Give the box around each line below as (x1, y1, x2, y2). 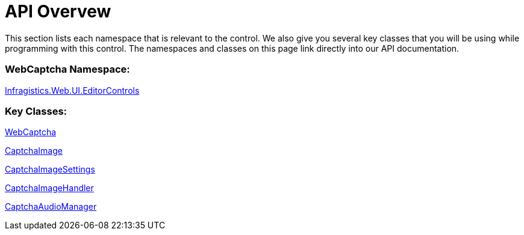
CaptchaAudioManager (5, 201, 97, 212)
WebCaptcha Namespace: (5, 63, 130, 76)
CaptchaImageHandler (5, 183, 94, 194)
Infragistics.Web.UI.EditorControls (5, 85, 140, 96)
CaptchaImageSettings (5, 164, 95, 175)
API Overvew (5, 1, 111, 22)
